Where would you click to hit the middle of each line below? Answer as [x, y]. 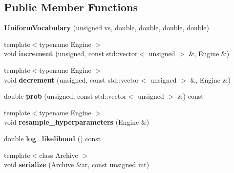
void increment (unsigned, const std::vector [71, 54]
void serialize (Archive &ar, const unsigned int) [77, 164]
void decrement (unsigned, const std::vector [72, 79]
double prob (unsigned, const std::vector [65, 96]
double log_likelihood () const [53, 138]
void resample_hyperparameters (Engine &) [77, 122]
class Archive [59, 155]
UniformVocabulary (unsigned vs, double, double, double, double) [107, 28]
